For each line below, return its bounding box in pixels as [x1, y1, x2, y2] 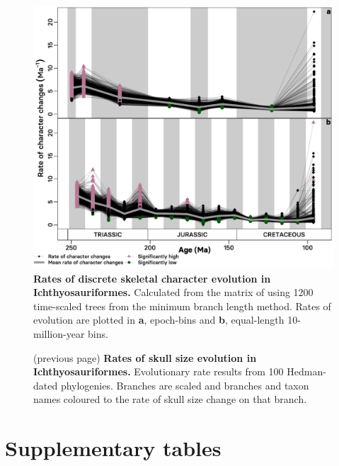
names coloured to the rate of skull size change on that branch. [33, 392, 307, 407]
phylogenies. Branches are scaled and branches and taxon [60, 377, 309, 392]
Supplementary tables [5, 433, 222, 462]
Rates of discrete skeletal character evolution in [33, 271, 271, 285]
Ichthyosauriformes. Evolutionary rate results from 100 [33, 364, 284, 379]
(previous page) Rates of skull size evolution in [33, 350, 257, 365]
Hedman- [287, 364, 326, 379]
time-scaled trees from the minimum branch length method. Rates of [33, 298, 331, 313]
